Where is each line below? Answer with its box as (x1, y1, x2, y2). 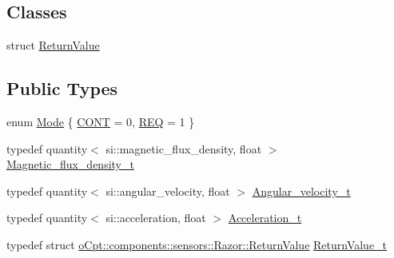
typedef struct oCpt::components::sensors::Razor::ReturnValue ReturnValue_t (6, 236, 388, 252)
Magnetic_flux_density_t (6, 156, 134, 173)
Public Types (6, 76, 118, 101)
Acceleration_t (228, 209, 302, 226)
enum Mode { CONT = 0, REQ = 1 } (6, 113, 195, 129)
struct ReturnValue (6, 37, 100, 54)
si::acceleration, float (105, 209, 206, 226)
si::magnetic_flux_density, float (105, 140, 262, 157)
